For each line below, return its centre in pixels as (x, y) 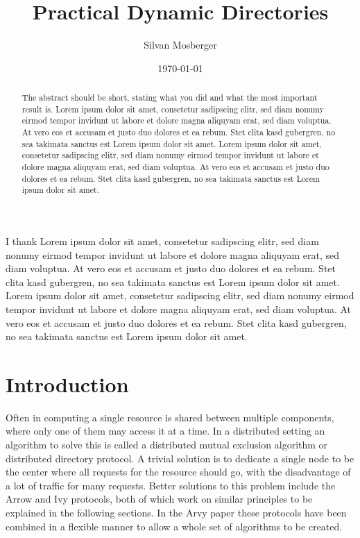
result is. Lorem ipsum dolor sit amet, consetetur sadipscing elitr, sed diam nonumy (173, 109)
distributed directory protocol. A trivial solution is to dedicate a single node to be (180, 458)
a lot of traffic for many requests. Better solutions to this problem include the (171, 485)
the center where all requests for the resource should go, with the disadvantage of (178, 472)
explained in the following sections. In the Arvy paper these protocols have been (176, 513)
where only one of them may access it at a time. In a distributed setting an (165, 431)
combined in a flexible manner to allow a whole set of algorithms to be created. (174, 526)
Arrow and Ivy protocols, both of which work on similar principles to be (159, 499)
